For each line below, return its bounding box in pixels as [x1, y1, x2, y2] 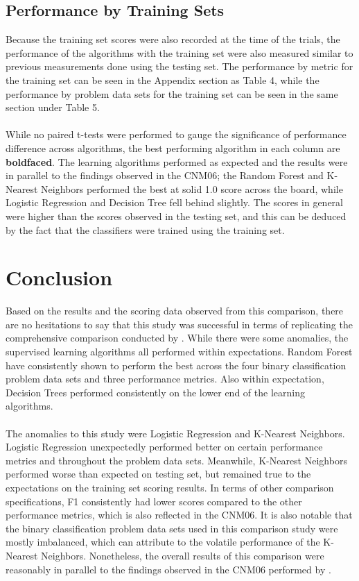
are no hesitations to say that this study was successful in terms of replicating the [6, 317, 353, 331]
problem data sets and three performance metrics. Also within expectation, [6, 371, 324, 386]
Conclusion [6, 263, 113, 292]
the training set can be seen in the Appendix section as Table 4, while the [6, 72, 319, 87]
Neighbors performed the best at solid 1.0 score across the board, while [41, 181, 343, 196]
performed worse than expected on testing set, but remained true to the [6, 466, 311, 481]
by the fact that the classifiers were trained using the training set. [6, 222, 285, 237]
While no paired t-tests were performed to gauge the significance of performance [6, 127, 347, 142]
